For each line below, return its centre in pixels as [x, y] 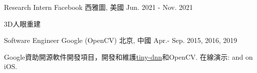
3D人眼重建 [22, 23]
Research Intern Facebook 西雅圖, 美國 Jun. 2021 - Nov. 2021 [98, 7]
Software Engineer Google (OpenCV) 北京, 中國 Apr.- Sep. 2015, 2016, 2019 [121, 40]
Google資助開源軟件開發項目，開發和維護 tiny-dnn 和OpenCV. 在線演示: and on [128, 56]
